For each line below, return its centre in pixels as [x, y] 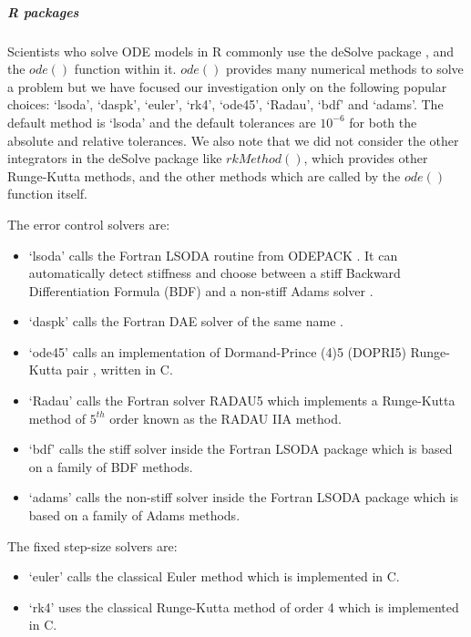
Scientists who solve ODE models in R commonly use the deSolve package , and [231, 51]
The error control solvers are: [89, 224]
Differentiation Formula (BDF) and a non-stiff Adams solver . [201, 290]
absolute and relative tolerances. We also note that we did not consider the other [233, 140]
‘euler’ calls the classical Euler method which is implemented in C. [214, 576]
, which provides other [366, 158]
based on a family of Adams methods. [134, 515]
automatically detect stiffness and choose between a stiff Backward [215, 273]
